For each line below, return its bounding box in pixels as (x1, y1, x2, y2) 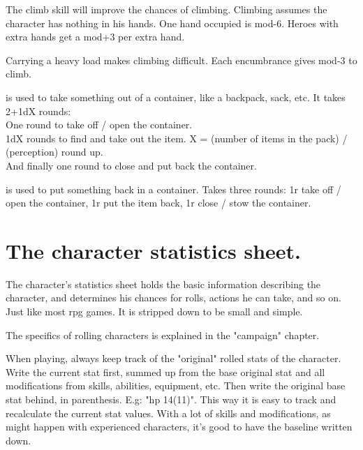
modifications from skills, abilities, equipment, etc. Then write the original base (6, 378, 346, 393)
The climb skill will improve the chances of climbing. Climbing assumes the (6, 2, 327, 16)
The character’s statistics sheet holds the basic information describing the (6, 276, 321, 291)
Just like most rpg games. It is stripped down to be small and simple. (6, 304, 303, 319)
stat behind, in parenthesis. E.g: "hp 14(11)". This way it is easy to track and (6, 392, 336, 406)
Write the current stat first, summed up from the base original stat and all (6, 364, 325, 379)
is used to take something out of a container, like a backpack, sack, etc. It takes (6, 89, 346, 104)
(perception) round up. (6, 144, 103, 159)
